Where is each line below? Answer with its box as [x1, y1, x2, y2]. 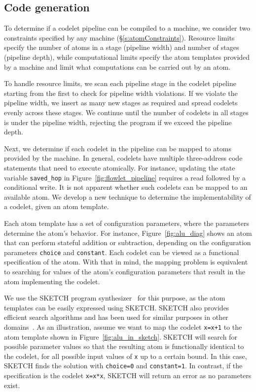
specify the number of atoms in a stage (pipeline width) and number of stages [4, 42, 239, 52]
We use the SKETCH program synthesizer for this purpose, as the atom [4, 293, 225, 303]
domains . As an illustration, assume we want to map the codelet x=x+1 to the [4, 321, 242, 332]
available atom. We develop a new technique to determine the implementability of [4, 191, 251, 202]
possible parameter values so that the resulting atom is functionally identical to [4, 341, 244, 351]
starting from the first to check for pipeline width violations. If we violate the [4, 87, 238, 98]
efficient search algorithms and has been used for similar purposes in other [4, 312, 228, 322]
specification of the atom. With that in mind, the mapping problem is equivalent [4, 257, 248, 267]
